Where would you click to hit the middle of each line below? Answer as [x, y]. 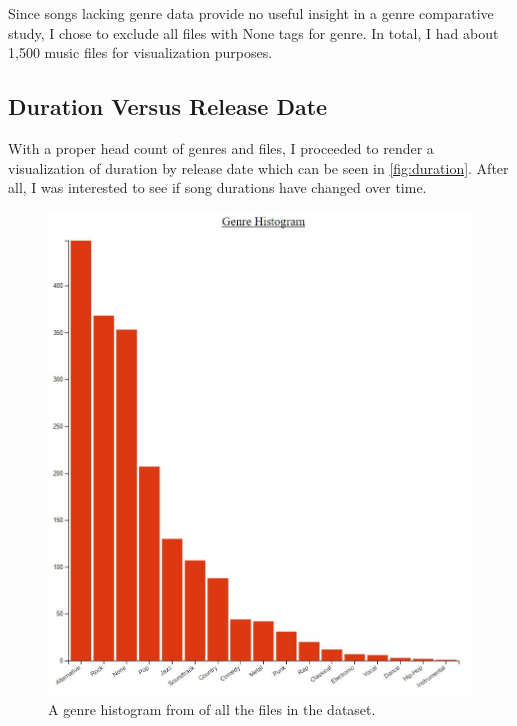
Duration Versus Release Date [168, 106]
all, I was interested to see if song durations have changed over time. [217, 187]
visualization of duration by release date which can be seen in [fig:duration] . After [258, 167]
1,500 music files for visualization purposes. [140, 52]
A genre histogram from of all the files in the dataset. [212, 709]
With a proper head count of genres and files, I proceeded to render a [221, 147]
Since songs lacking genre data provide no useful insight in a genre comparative [251, 13]
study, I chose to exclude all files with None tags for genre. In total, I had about [253, 32]
